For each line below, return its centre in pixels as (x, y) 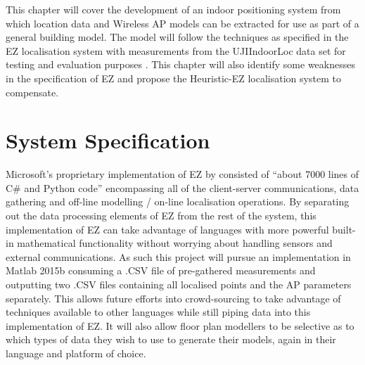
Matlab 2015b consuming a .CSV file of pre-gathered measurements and (161, 270)
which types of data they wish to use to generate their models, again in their (171, 339)
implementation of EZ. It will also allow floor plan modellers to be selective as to (180, 325)
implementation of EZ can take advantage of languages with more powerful (167, 229)
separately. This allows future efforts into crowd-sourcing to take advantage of (173, 298)
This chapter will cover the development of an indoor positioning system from (173, 9)
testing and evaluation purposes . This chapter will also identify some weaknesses (180, 64)
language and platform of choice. (76, 353)
